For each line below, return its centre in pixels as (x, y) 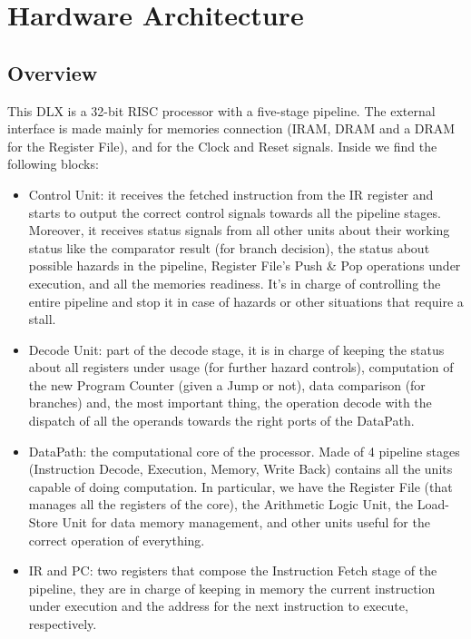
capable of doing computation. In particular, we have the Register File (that (240, 486)
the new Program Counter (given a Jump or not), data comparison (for (227, 384)
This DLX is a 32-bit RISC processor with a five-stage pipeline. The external (221, 110)
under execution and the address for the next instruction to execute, (218, 606)
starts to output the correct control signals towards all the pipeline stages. (235, 212)
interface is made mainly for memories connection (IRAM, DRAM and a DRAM (231, 128)
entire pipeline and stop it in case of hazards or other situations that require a (246, 301)
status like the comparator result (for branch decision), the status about (229, 247)
